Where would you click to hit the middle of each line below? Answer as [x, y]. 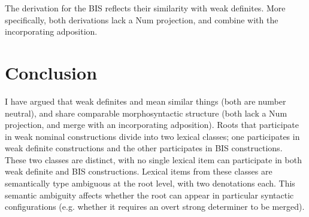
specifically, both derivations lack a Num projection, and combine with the [142, 19]
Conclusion [51, 72]
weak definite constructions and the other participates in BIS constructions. [144, 148]
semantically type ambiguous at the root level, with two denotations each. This [150, 183]
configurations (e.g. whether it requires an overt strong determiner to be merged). [155, 207]
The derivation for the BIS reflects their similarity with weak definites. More [145, 8]
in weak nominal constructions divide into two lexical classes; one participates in [152, 136]
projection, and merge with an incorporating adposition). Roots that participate [152, 125]
